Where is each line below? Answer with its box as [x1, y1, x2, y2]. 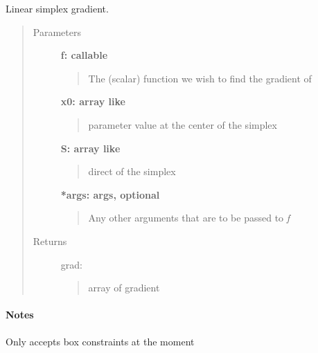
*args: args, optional [60, 187, 160, 201]
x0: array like [60, 94, 125, 109]
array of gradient [88, 280, 160, 295]
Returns [33, 233, 67, 248]
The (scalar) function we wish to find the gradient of [88, 71, 312, 85]
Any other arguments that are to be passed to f [88, 210, 290, 225]
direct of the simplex [88, 164, 176, 179]
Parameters [33, 24, 81, 39]
